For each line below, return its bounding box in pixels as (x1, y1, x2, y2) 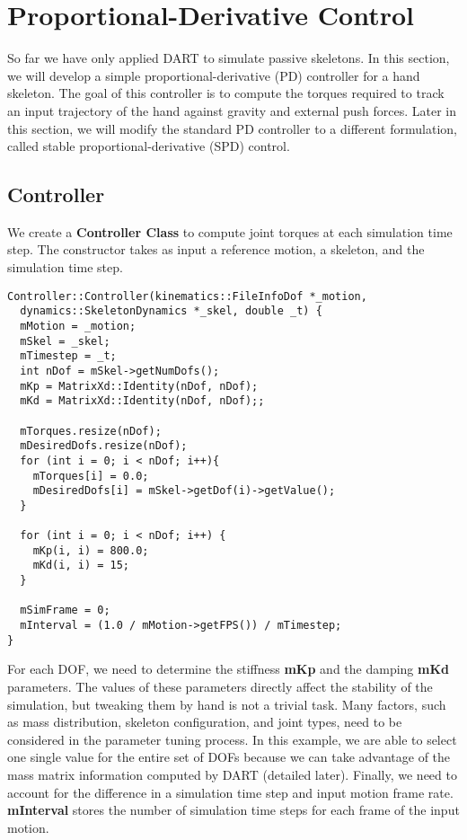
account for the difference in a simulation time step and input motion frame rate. (7, 783, 454, 801)
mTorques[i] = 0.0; (32, 469, 149, 482)
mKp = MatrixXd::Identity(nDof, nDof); (20, 379, 259, 393)
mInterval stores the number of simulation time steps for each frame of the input (7, 800, 460, 819)
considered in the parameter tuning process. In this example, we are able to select (7, 729, 457, 748)
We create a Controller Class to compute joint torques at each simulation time (7, 222, 453, 241)
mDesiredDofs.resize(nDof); (20, 439, 188, 453)
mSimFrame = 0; (20, 604, 110, 617)
